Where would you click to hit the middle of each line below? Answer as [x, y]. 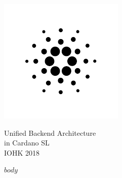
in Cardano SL [27, 143]
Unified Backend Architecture [50, 132]
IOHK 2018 [22, 152]
